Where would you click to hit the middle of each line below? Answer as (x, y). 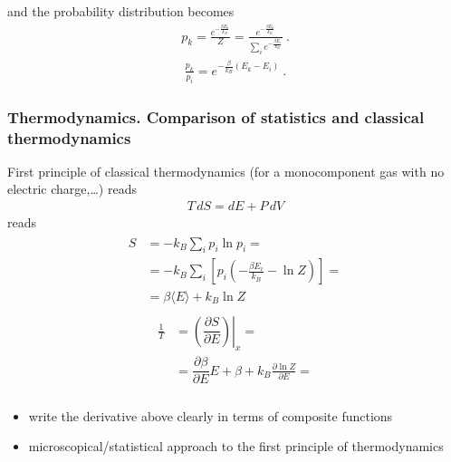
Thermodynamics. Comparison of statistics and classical (216, 116)
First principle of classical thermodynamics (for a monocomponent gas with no (226, 171)
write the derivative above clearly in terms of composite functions (211, 415)
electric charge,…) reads (72, 189)
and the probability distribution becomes (121, 11)
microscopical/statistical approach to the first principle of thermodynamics (236, 446)
